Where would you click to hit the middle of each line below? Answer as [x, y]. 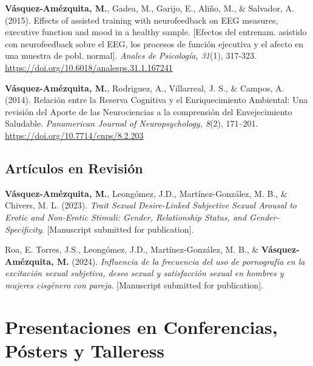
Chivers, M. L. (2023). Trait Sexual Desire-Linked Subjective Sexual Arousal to [151, 205]
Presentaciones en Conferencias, [141, 326]
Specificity [23, 229]
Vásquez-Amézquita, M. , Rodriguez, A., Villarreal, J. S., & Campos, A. [145, 88]
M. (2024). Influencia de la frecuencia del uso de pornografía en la [181, 261]
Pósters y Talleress [85, 350]
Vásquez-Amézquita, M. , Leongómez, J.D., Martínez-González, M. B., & [146, 193]
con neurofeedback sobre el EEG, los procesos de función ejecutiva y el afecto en [154, 43]
